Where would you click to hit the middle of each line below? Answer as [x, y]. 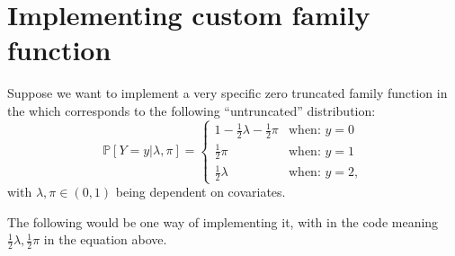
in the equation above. [105, 239]
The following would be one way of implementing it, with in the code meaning [223, 221]
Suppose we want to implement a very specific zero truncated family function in [227, 93]
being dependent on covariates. [201, 192]
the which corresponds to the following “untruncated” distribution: [192, 110]
